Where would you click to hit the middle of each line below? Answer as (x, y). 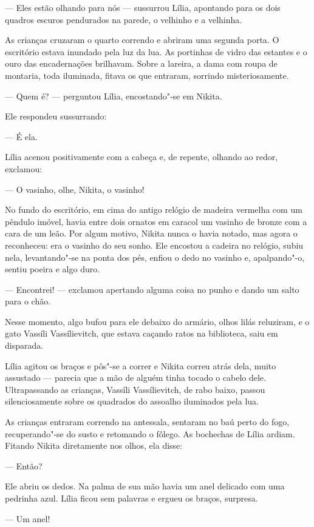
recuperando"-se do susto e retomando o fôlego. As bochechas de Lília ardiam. (150, 433)
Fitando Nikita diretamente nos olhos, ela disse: (94, 445)
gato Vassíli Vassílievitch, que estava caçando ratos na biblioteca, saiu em (142, 333)
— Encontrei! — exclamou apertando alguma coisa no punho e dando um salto (152, 289)
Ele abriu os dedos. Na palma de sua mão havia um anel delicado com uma (145, 486)
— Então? (24, 465)
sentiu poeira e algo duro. (53, 269)
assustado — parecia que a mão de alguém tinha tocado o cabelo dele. (135, 378)
